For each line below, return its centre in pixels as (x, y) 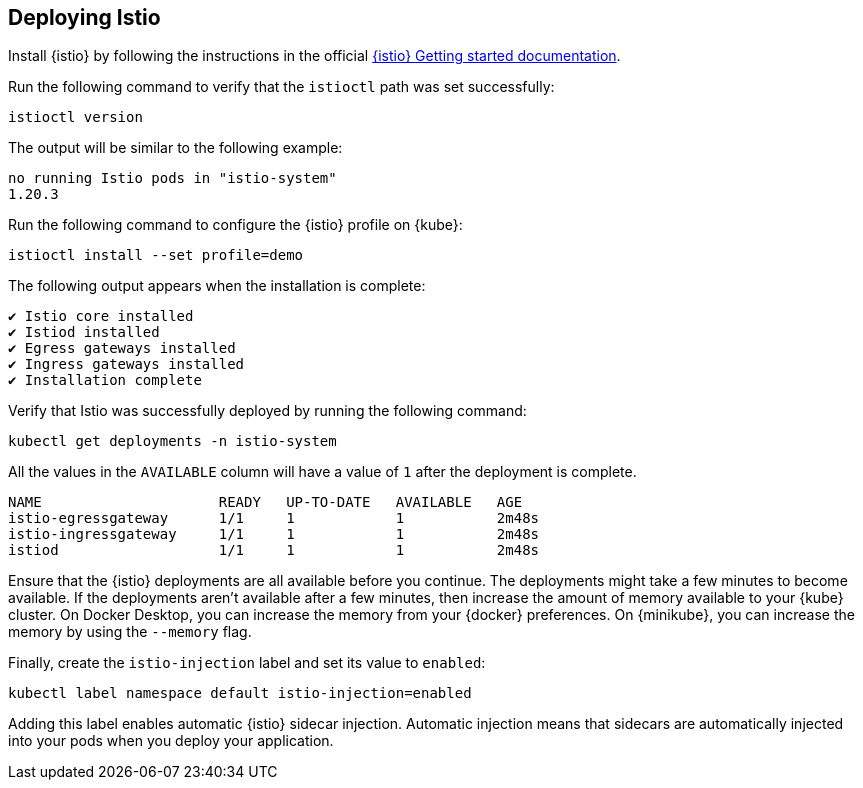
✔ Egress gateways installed (122, 348)
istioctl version (75, 117)
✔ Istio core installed (101, 316)
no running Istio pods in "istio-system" (172, 178)
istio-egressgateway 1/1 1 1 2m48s (274, 518)
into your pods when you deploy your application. (171, 741)
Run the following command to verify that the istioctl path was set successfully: (281, 87)
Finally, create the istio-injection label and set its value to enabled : (247, 663)
